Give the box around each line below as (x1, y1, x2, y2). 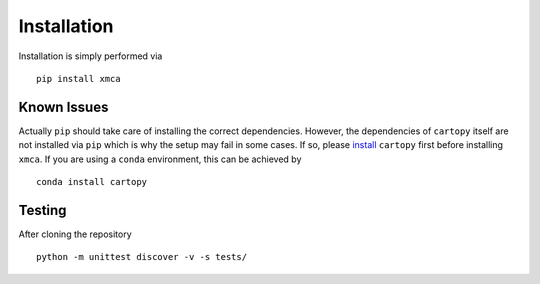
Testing (18, 201, 67, 219)
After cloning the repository (18, 228, 132, 240)
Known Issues (18, 98, 109, 115)
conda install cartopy (36, 176, 148, 188)
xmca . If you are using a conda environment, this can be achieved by (18, 153, 302, 165)
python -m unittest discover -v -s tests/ (36, 251, 248, 263)
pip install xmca (36, 73, 121, 84)
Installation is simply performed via (18, 50, 163, 62)
